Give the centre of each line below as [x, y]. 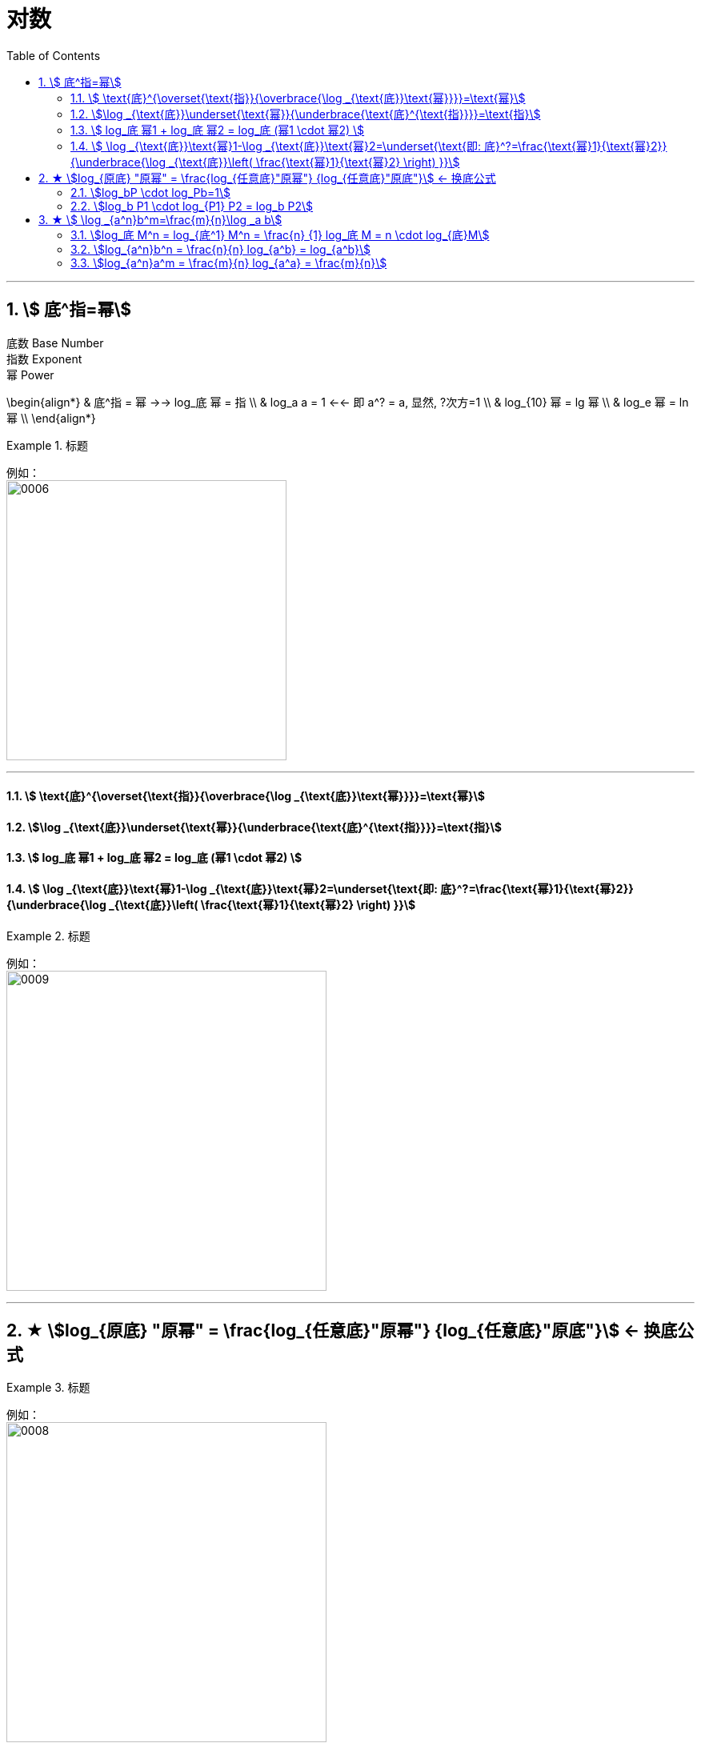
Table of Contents [54, 55]
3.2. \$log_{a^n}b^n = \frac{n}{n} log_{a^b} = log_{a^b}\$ [220, 249]
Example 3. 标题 [48, 1388]
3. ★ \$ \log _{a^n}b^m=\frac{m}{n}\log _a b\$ [160, 219]
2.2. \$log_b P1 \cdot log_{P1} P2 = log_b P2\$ [192, 206]
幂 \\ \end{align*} [51, 418]
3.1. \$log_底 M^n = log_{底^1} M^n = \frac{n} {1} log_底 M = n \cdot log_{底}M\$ [280, 234]
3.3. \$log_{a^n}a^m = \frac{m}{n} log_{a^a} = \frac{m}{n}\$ [229, 262]
